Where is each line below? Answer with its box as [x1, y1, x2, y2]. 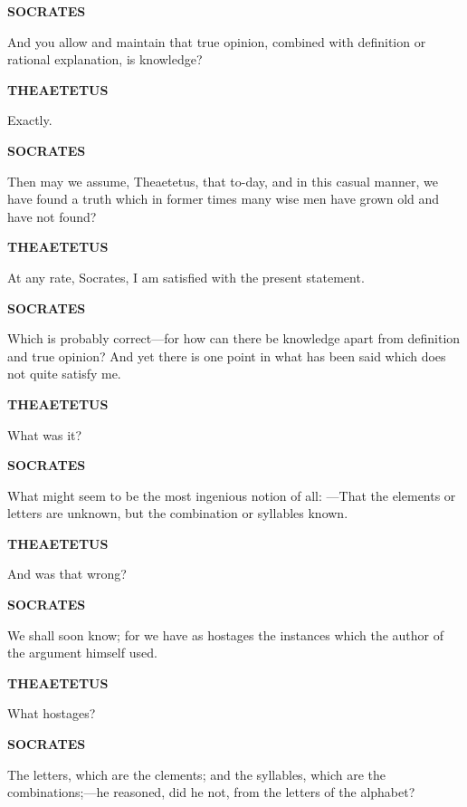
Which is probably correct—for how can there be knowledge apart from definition [7, 329, 461, 348]
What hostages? [7, 704, 96, 723]
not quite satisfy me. [7, 364, 121, 383]
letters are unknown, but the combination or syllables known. [7, 504, 348, 523]
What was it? [7, 425, 82, 444]
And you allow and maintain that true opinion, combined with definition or [7, 32, 426, 51]
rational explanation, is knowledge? [7, 50, 203, 69]
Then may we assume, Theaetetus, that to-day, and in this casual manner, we [7, 171, 438, 190]
